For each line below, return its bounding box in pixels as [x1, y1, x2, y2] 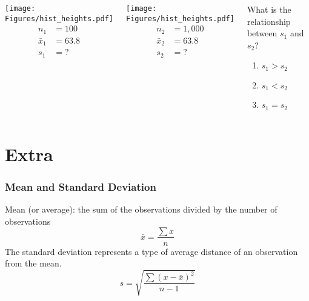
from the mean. [5, 257, 62, 270]
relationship [247, 15, 291, 27]
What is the [247, 2, 291, 15]
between [247, 27, 277, 39]
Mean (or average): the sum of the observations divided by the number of [5, 203, 277, 216]
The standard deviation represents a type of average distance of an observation [5, 245, 298, 257]
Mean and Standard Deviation [5, 179, 156, 194]
